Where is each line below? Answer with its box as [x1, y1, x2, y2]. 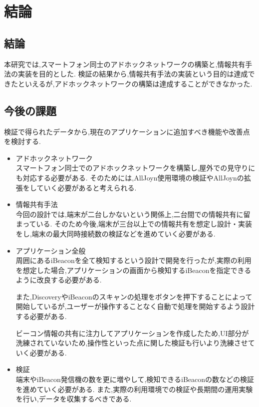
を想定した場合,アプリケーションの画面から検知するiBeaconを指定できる [15, 264, 252, 275]
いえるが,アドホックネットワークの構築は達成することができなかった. [24, 78, 253, 88]
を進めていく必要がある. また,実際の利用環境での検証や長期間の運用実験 [15, 383, 253, 394]
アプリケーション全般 [15, 245, 86, 255]
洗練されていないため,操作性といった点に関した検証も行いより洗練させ [15, 337, 248, 348]
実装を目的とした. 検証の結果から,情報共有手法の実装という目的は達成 [17, 68, 248, 79]
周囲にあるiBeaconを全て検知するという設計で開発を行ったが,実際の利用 [15, 255, 252, 265]
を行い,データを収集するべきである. [15, 393, 132, 404]
